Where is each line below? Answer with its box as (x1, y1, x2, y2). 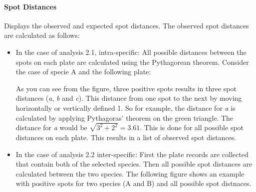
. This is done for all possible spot (140, 122, 244, 133)
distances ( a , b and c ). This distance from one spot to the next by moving (15, 93, 242, 103)
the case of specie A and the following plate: (15, 66, 151, 77)
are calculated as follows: (4, 30, 80, 40)
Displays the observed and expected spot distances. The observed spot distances (4, 20, 249, 30)
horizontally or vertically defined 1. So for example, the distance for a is (15, 102, 236, 113)
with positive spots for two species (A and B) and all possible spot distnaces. (15, 178, 252, 189)
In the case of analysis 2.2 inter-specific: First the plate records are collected (15, 149, 249, 159)
